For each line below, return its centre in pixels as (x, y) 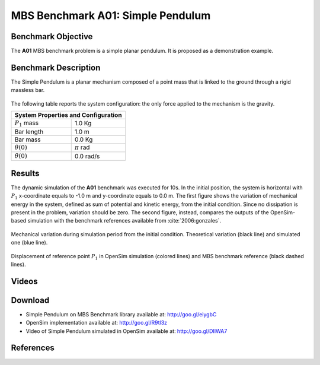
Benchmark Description (56, 67)
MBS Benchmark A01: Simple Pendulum (111, 15)
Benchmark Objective (52, 36)
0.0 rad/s (87, 156)
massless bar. (28, 90)
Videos (24, 281)
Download (30, 300)
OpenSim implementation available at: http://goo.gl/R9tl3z (97, 323)
